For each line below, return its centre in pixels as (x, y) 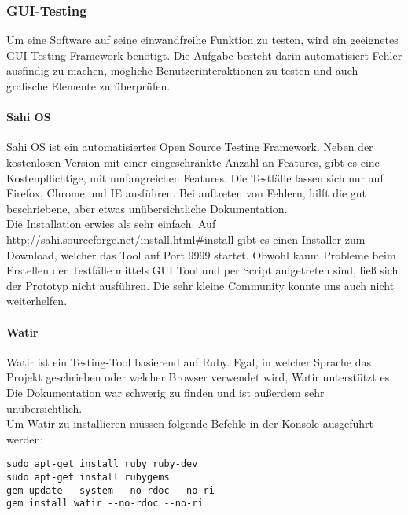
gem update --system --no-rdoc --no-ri (110, 490)
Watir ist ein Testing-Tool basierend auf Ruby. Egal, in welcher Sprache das (189, 361)
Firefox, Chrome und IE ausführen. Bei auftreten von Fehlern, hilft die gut (187, 193)
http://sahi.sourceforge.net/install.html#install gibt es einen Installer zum (186, 239)
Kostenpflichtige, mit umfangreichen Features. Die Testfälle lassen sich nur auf (195, 177)
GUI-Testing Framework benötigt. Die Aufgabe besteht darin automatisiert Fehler (204, 55)
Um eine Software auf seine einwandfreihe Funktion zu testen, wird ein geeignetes (202, 40)
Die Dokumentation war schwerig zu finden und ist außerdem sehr (165, 392)
